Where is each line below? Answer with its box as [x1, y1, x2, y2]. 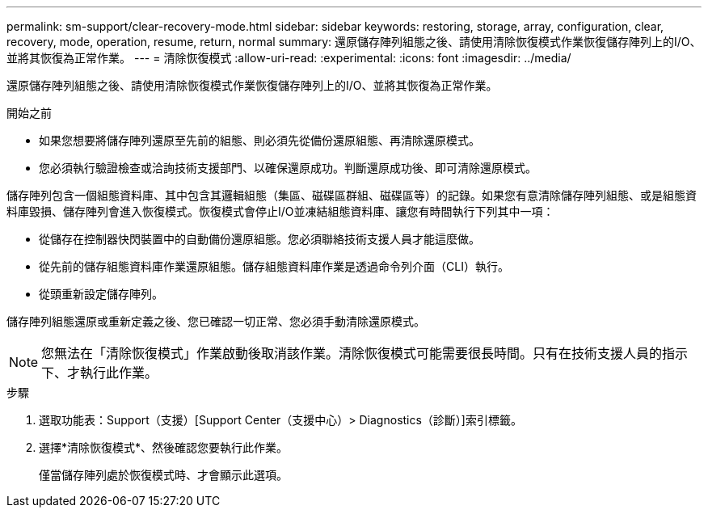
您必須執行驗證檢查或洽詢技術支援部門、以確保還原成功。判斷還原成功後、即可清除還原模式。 [39, 161, 537, 175]
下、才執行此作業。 [41, 364, 158, 381]
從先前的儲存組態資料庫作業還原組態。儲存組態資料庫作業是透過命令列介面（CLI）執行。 [39, 259, 509, 273]
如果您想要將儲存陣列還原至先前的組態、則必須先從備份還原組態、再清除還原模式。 [39, 133, 480, 147]
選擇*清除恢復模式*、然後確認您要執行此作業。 [39, 440, 289, 454]
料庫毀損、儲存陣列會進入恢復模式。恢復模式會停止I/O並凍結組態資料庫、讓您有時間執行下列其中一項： [6, 204, 554, 218]
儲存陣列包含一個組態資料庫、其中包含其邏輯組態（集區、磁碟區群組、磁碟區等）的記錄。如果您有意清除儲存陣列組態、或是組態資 [6, 188, 697, 202]
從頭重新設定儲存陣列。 [39, 287, 163, 301]
